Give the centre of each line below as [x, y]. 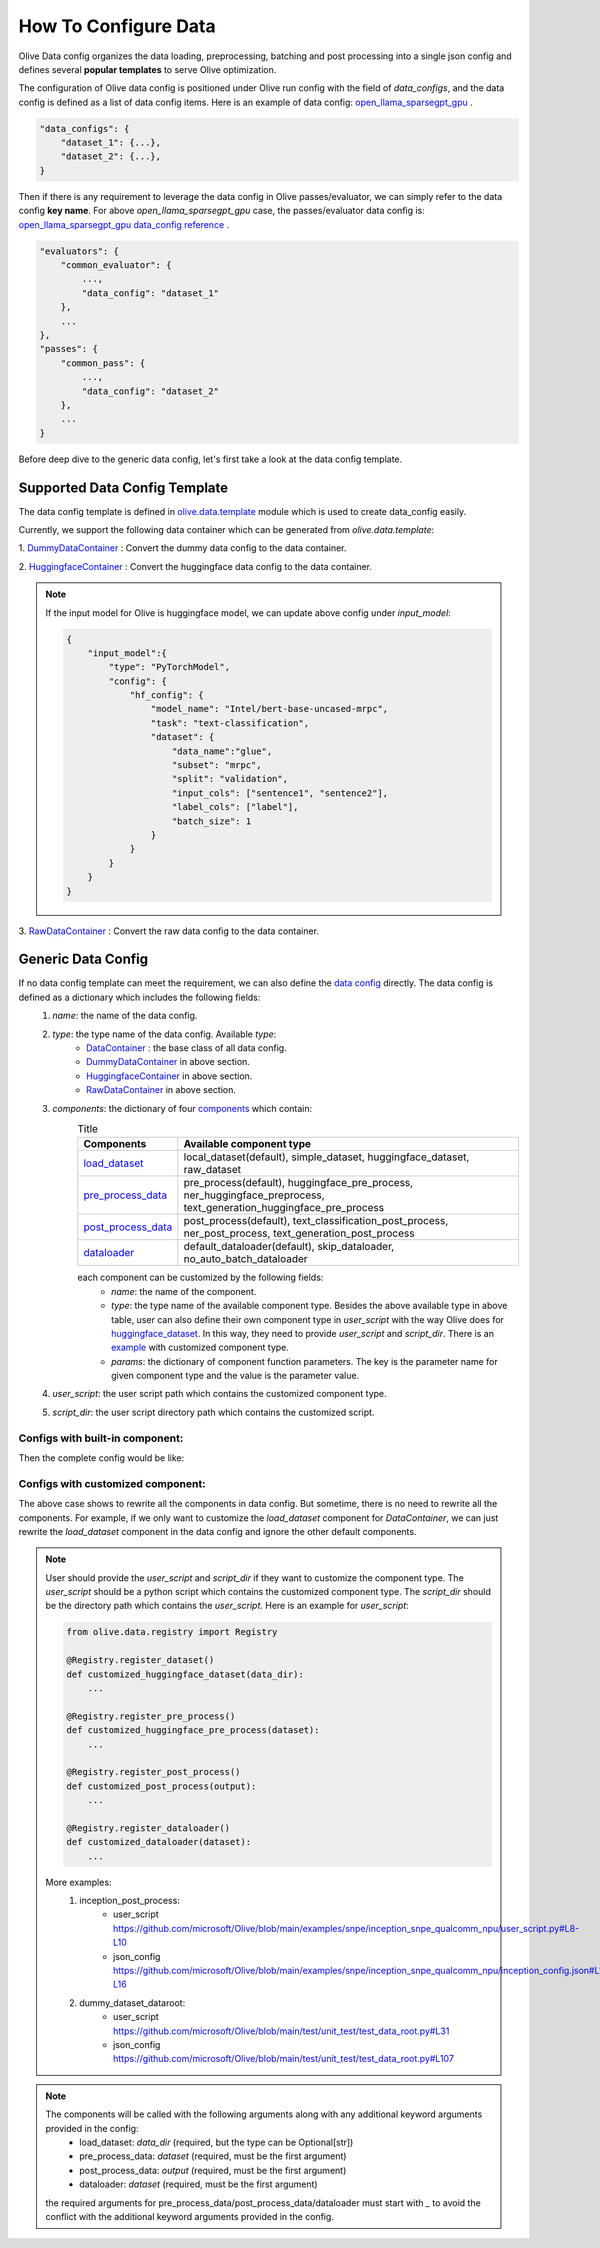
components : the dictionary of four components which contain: [182, 1108]
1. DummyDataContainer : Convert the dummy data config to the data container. [182, 548]
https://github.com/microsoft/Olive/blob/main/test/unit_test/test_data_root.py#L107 [284, 2059]
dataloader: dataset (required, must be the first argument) [199, 2184]
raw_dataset [212, 1170]
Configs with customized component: [112, 1483]
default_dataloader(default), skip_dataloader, [289, 1247]
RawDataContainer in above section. [161, 1090]
